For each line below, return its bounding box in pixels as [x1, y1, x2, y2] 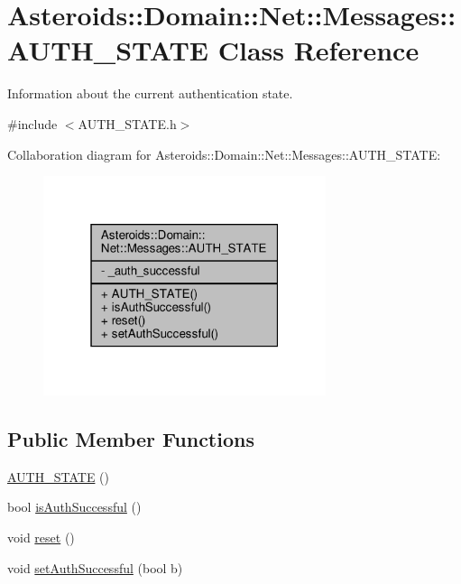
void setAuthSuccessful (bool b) [7, 558, 183, 577]
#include [7, 114, 58, 133]
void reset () [7, 528, 75, 547]
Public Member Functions [7, 425, 254, 453]
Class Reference [217, 32, 420, 69]
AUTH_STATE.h [78, 114, 177, 133]
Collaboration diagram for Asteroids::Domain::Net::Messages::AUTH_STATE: [7, 144, 441, 163]
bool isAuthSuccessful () [7, 497, 142, 516]
